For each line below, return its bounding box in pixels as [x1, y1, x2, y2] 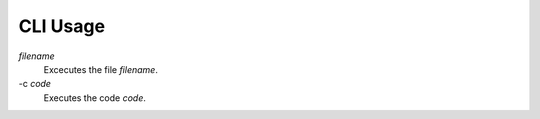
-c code [18, 78, 52, 90]
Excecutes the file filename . [43, 63, 159, 75]
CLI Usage [18, 15, 105, 37]
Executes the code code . [43, 91, 147, 104]
